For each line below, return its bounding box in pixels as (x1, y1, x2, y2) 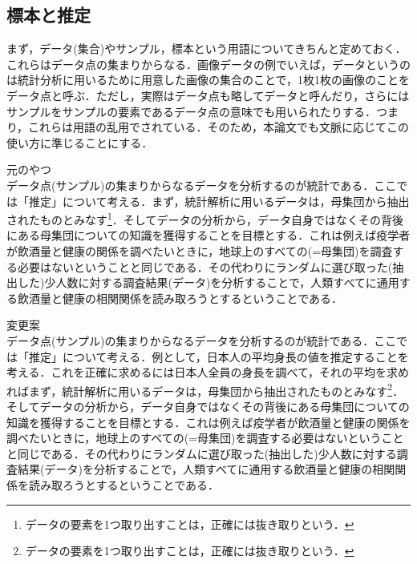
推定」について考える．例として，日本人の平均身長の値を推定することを (28, 348, 409, 365)
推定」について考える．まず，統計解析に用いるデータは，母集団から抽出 (28, 192, 410, 209)
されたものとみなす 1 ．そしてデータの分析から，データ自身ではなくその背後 (6, 209, 404, 228)
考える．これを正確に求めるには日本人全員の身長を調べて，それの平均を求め (6, 364, 410, 381)
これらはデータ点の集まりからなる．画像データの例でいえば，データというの (6, 55, 411, 72)
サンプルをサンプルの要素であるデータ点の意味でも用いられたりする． (6, 103, 377, 119)
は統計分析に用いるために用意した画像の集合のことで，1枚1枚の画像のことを (6, 71, 411, 88)
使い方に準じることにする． (6, 134, 153, 151)
